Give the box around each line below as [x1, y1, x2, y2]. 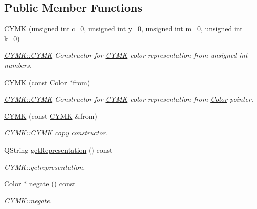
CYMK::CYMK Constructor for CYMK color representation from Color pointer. [4, 94, 254, 104]
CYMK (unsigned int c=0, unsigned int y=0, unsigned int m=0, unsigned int [4, 23, 243, 34]
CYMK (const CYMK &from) [4, 110, 97, 121]
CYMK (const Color [4, 77, 67, 87]
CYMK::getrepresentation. [4, 161, 85, 172]
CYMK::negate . [4, 195, 52, 205]
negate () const [29, 178, 76, 189]
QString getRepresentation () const [4, 144, 113, 155]
